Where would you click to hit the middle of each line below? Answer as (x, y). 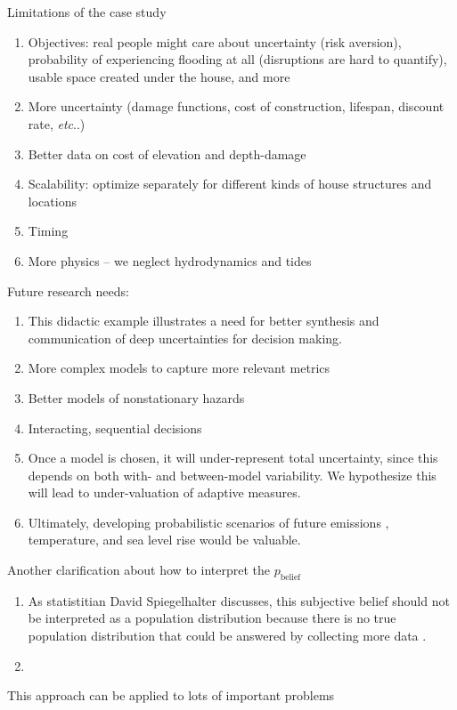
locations (52, 201)
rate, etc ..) (57, 123)
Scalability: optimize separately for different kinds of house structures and (230, 184)
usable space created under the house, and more (159, 76)
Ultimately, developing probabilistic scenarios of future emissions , (208, 522)
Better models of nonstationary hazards (136, 397)
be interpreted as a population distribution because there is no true (212, 618)
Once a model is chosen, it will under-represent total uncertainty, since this (233, 458)
